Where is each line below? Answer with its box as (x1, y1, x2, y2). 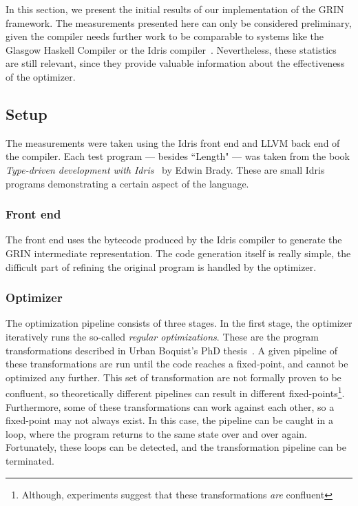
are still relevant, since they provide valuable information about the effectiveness (6, 56, 345, 70)
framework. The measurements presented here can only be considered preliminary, (6, 15, 352, 30)
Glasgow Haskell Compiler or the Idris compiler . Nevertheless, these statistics (6, 42, 337, 57)
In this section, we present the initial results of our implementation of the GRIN (6, 2, 344, 16)
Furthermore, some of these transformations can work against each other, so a (6, 399, 335, 414)
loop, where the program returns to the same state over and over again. (6, 426, 307, 441)
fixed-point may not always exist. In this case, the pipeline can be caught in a (6, 413, 333, 427)
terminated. (6, 453, 54, 467)
